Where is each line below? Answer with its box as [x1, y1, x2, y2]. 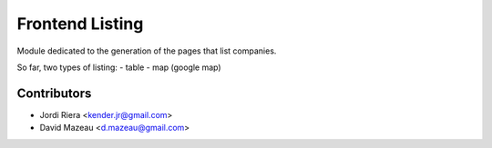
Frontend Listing [16, 14, 144, 34]
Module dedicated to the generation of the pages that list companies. [16, 45, 277, 56]
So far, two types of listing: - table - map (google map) [16, 62, 222, 73]
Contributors [16, 85, 92, 101]
